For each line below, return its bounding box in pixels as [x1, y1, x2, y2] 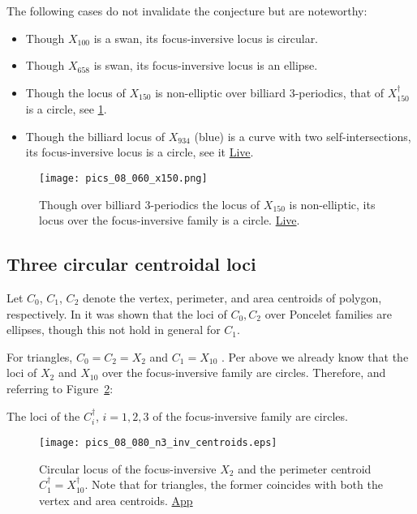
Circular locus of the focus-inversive [39, 460, 217, 477]
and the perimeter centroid [238, 460, 372, 477]
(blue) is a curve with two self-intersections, [194, 127, 411, 144]
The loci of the [6, 407, 80, 424]
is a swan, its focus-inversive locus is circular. [93, 29, 319, 46]
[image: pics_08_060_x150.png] [39, 172, 208, 184]
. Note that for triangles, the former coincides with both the [84, 476, 383, 493]
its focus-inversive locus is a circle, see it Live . [25, 143, 254, 161]
